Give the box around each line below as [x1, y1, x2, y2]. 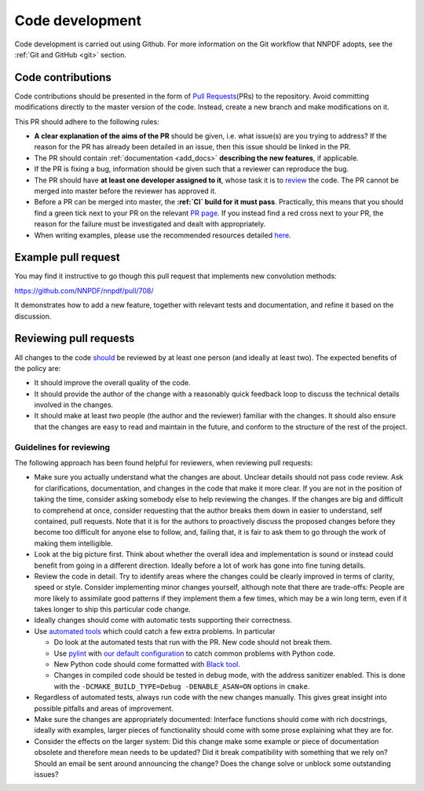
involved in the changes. [34, 400, 114, 410]
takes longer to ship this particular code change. [34, 605, 192, 614]
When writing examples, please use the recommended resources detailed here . [34, 230, 291, 240]
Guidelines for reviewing [14, 441, 110, 452]
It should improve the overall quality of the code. [34, 378, 192, 388]
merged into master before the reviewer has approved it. [34, 186, 217, 196]
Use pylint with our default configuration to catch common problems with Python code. [53, 649, 335, 658]
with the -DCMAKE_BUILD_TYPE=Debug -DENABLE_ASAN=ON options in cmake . [53, 681, 310, 691]
